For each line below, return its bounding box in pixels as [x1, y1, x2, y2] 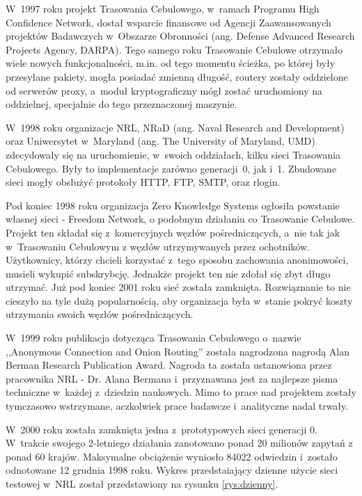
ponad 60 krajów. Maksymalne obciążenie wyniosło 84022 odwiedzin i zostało [6, 449, 338, 463]
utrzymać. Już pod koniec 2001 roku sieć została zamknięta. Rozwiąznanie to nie [6, 280, 351, 294]
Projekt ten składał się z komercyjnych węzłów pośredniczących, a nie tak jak [6, 225, 340, 239]
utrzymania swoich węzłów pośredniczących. [6, 307, 194, 321]
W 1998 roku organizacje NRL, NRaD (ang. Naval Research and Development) [6, 120, 345, 134]
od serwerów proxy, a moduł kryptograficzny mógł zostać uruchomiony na [6, 83, 323, 97]
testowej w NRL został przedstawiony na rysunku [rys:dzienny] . [6, 477, 278, 490]
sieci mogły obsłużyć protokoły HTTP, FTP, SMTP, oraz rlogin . [6, 175, 281, 189]
